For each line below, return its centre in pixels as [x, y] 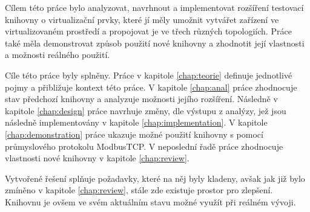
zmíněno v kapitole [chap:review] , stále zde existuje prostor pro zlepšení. [139, 190]
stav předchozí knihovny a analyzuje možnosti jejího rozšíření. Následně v [141, 99]
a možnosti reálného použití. [58, 55]
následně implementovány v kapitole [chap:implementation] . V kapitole [136, 122]
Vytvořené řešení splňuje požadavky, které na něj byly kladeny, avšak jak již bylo [155, 178]
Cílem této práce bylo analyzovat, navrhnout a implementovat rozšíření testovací [154, 7]
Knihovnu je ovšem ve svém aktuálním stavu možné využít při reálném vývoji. [150, 201]
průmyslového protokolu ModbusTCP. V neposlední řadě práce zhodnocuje [144, 146]
